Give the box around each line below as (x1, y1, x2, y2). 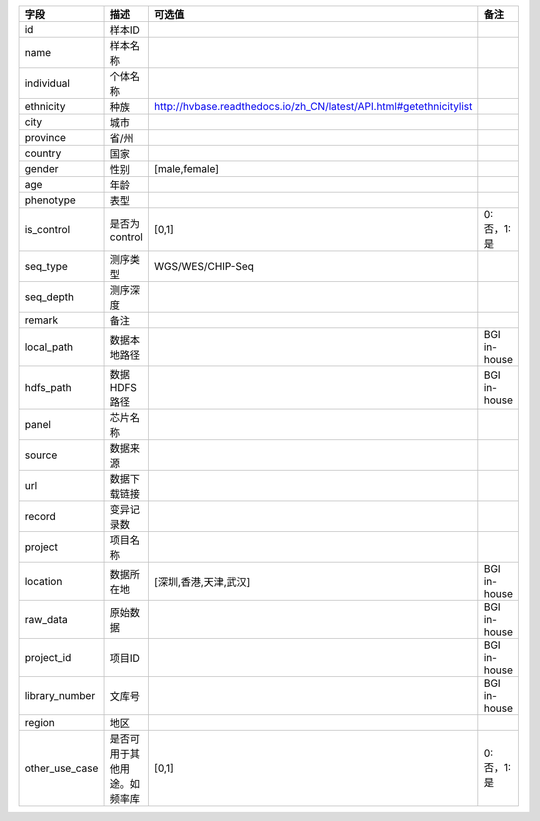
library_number (24, 689, 96, 702)
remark (24, 313, 59, 327)
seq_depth (24, 290, 75, 304)
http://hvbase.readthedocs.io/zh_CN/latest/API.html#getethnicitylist (153, 100, 473, 113)
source (24, 448, 58, 462)
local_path (24, 340, 74, 354)
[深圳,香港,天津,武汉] (153, 575, 251, 589)
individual (24, 76, 70, 90)
